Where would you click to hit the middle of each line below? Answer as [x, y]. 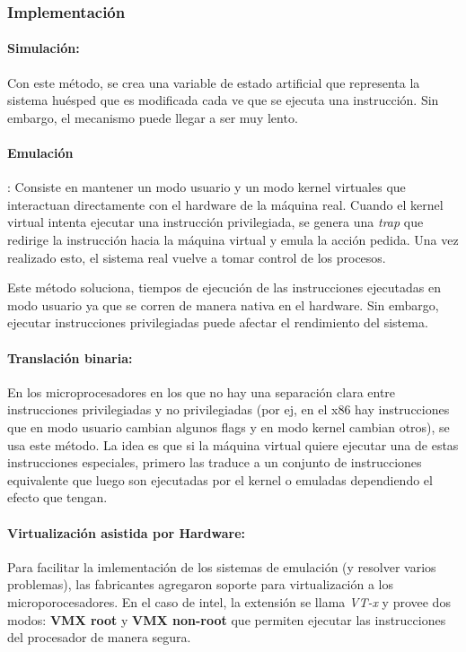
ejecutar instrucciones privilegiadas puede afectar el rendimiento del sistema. [218, 322]
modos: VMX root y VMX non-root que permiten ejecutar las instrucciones [227, 619]
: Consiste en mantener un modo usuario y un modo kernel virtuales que [207, 187]
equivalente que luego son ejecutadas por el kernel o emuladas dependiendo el [220, 479]
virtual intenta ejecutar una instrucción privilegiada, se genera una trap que [215, 222]
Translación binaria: [70, 357]
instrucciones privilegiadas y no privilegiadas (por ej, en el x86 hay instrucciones [229, 409]
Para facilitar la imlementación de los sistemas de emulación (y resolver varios [222, 566]
